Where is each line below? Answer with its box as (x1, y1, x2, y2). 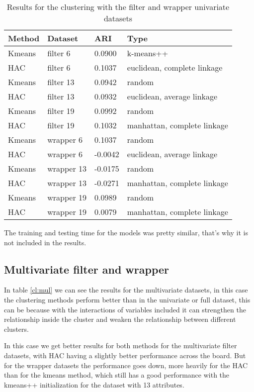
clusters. (4, 323, 29, 334)
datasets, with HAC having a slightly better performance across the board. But (4, 350, 246, 360)
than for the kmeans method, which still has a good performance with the (4, 370, 230, 380)
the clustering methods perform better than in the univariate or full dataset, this (4, 294, 251, 304)
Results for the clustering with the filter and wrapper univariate (6, 1, 230, 12)
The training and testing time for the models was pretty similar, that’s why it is (4, 227, 248, 237)
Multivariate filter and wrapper (4, 261, 169, 277)
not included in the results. (4, 237, 86, 247)
